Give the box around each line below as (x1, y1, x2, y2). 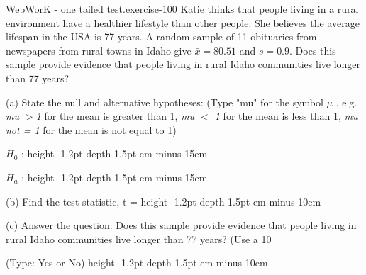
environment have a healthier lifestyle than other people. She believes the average (6, 15, 360, 30)
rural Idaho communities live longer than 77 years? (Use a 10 (6, 231, 272, 246)
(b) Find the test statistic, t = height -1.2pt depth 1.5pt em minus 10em (6, 193, 321, 208)
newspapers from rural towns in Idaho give (6, 43, 192, 57)
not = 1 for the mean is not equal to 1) (6, 122, 177, 137)
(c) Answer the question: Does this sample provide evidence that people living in (6, 218, 357, 232)
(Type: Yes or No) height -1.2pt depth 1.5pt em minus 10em (6, 255, 268, 270)
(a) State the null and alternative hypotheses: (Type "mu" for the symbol (6, 94, 323, 109)
